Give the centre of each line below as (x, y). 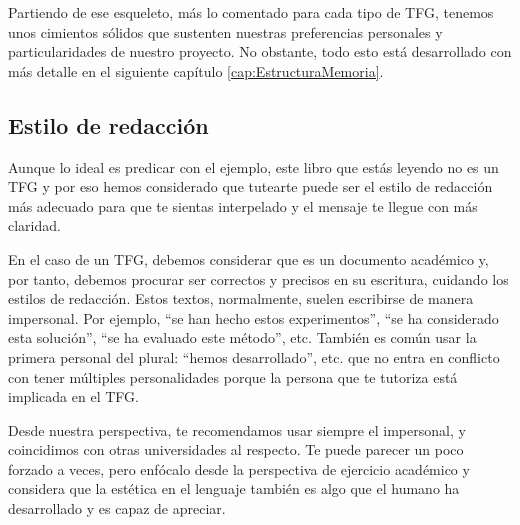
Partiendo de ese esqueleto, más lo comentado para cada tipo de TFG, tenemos (251, 12)
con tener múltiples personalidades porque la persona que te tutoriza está (233, 376)
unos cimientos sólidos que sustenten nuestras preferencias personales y (225, 31)
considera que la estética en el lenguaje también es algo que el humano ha (234, 488)
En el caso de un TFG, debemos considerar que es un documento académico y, (248, 258)
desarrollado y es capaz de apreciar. (117, 508)
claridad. (34, 225)
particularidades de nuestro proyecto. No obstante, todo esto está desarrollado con (260, 51)
